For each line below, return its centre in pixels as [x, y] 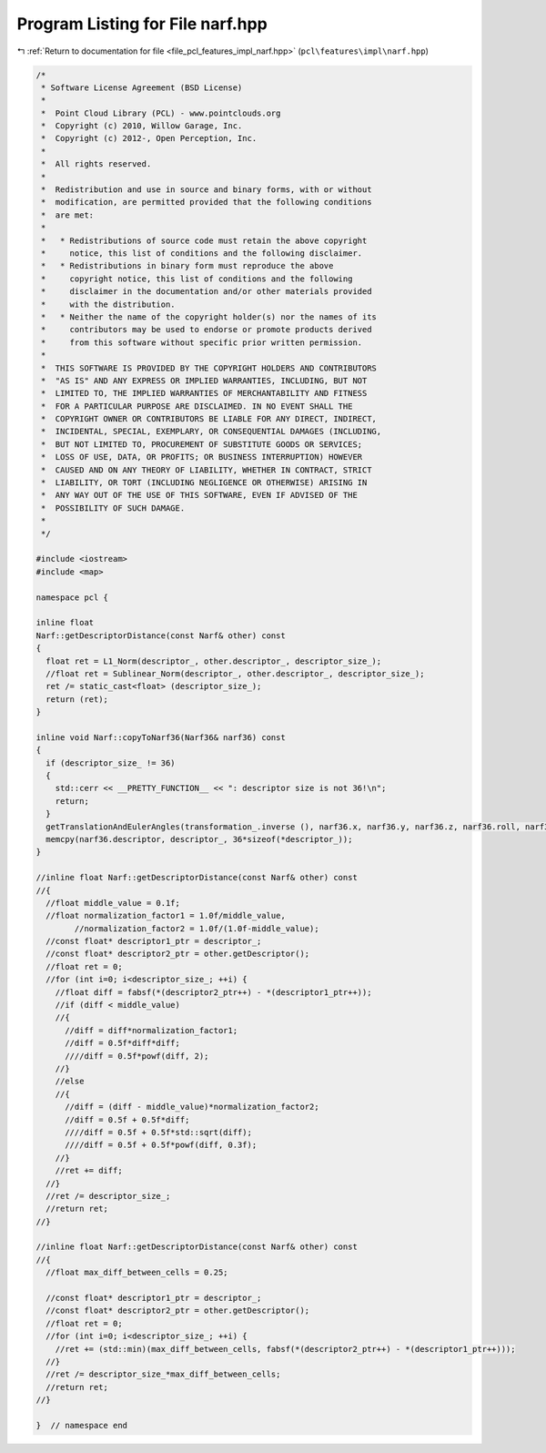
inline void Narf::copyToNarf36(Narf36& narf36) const [161, 737]
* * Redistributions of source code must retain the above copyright [204, 240]
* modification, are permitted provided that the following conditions [207, 202]
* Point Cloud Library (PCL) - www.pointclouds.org [161, 113]
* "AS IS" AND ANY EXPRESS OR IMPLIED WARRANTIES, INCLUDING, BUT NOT [204, 381]
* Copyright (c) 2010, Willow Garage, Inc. [142, 126]
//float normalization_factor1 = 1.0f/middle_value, [166, 916]
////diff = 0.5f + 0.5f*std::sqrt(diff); [158, 1132]
